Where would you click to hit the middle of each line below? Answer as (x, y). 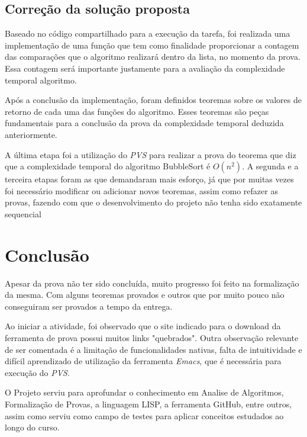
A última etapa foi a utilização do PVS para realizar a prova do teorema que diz (151, 154)
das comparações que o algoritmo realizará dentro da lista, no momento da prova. (153, 57)
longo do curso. (32, 427)
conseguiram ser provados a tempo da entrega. (89, 306)
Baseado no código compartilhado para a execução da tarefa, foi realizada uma (148, 33)
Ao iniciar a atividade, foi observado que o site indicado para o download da (143, 326)
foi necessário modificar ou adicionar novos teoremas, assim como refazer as (141, 190)
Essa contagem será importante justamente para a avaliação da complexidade (145, 68)
